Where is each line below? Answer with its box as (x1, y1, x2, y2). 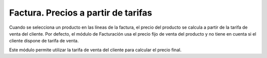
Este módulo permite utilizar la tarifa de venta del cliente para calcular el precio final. (9, 47, 181, 53)
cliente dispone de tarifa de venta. (9, 38, 79, 44)
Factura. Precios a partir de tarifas (9, 7, 153, 18)
